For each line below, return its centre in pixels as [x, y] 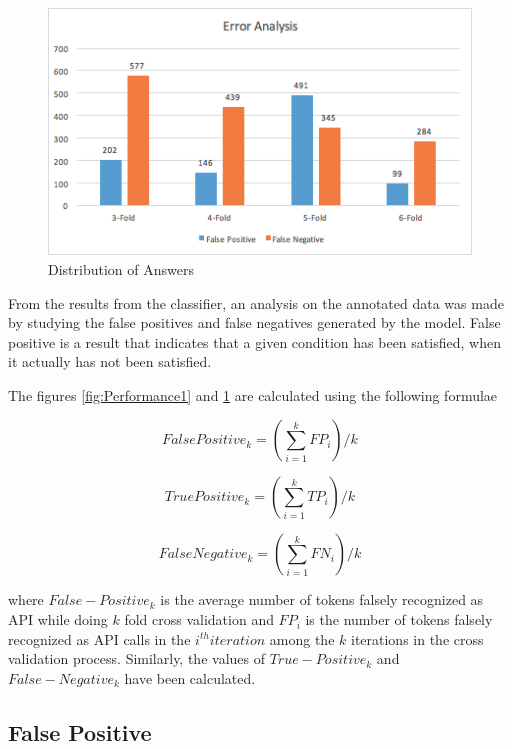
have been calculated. [190, 677]
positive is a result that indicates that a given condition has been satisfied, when [254, 341]
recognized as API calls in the [99, 638]
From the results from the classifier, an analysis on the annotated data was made [256, 302]
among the [302, 638]
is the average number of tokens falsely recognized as [322, 599]
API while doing [58, 619]
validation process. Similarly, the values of [136, 658]
